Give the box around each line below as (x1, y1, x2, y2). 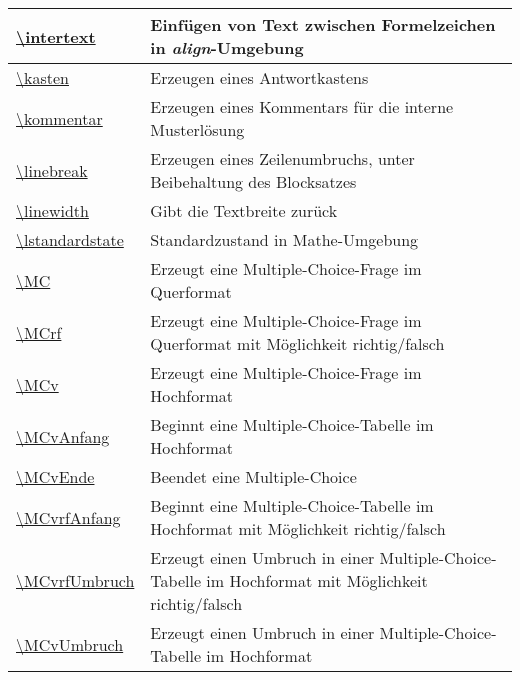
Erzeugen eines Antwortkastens (150, 66, 369, 89)
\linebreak (16, 158, 88, 182)
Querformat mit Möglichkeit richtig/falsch (150, 332, 445, 355)
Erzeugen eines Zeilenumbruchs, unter (150, 147, 415, 170)
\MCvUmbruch (16, 632, 124, 656)
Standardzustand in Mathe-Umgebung (150, 228, 419, 251)
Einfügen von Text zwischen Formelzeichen (150, 13, 496, 36)
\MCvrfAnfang (16, 505, 121, 529)
